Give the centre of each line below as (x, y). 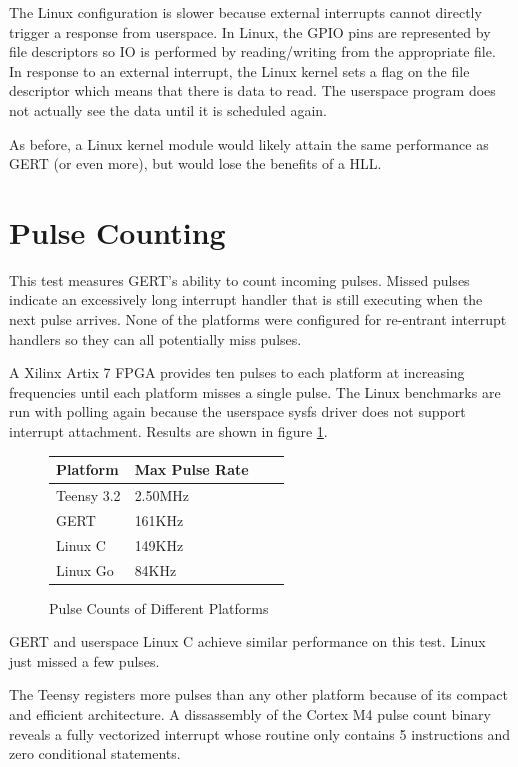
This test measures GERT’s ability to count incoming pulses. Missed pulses (239, 279)
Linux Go (85, 569)
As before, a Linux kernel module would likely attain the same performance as (249, 143)
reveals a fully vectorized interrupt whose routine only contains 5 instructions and (260, 733)
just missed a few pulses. (84, 660)
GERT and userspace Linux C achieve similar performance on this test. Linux (247, 641)
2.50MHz (162, 494)
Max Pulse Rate (191, 469)
